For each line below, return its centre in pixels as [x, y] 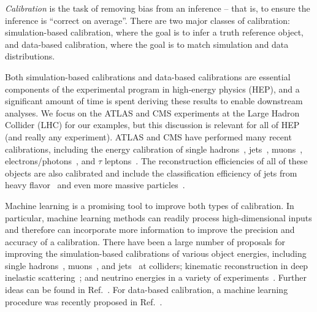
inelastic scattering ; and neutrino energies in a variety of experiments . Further [156, 277]
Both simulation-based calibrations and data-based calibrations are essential [148, 76]
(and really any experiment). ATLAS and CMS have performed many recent [148, 136]
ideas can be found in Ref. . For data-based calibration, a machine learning [147, 290]
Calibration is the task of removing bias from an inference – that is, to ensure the [158, 8]
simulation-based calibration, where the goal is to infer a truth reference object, [154, 32]
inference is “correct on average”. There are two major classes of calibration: [147, 20]
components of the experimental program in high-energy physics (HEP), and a [152, 89]
